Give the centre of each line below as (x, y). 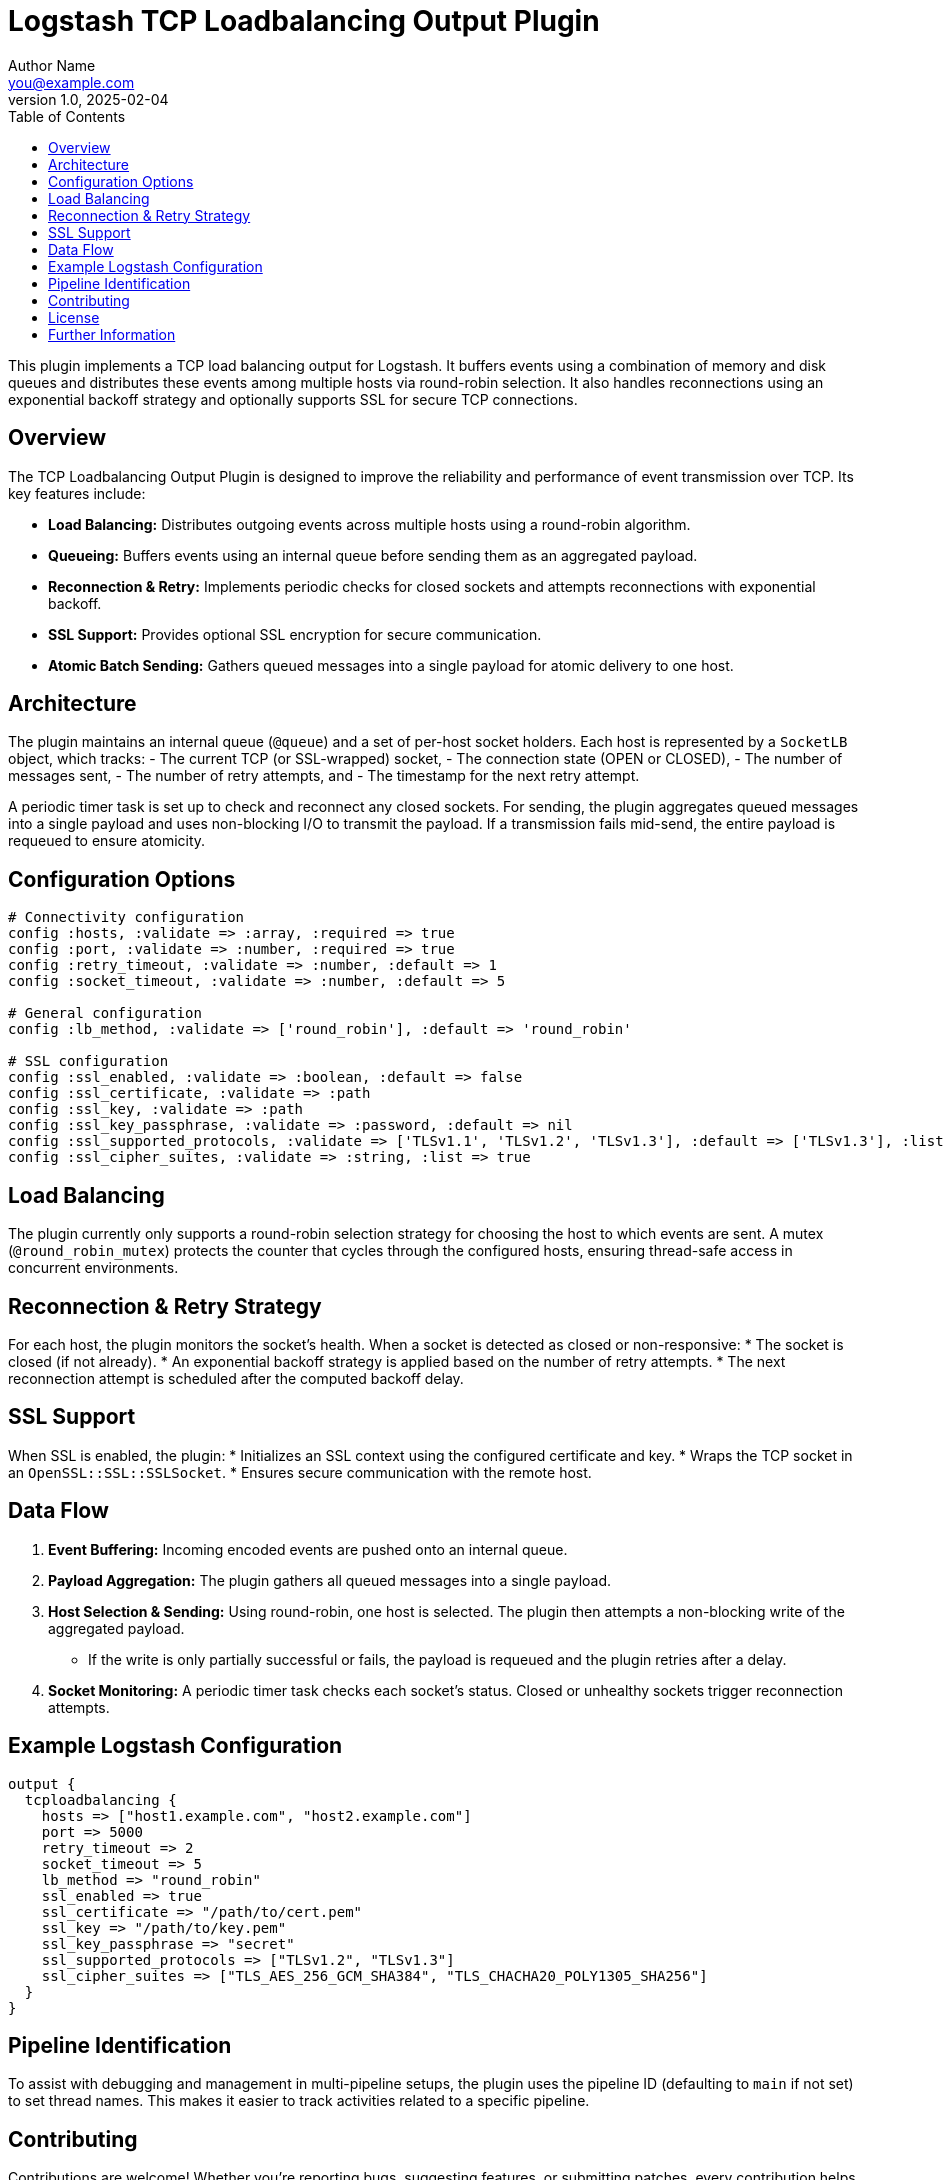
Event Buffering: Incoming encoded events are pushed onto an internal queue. (308, 1549)
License (74, 317)
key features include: (77, 493)
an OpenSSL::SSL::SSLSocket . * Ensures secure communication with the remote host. (300, 1472)
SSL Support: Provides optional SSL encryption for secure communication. (295, 634)
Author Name (52, 65)
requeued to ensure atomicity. (107, 841)
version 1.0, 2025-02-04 (88, 99)
